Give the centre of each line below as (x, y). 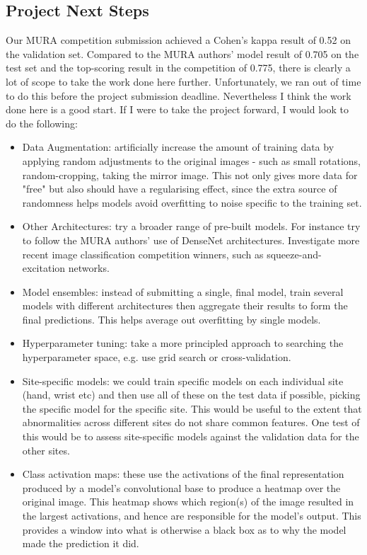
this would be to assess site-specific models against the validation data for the (191, 436)
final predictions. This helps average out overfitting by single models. (171, 319)
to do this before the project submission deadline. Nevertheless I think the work (179, 95)
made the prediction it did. (81, 543)
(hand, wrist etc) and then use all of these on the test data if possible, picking (191, 395)
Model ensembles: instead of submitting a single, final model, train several (183, 291)
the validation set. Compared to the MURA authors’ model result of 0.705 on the (182, 53)
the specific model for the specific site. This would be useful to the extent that (192, 408)
